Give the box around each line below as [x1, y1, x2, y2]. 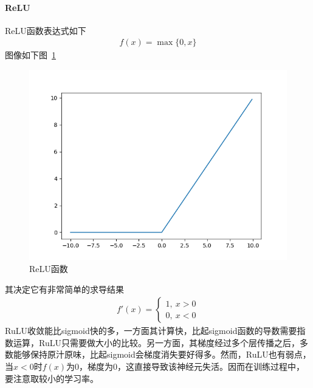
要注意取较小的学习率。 [5, 372, 98, 384]
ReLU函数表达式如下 [5, 24, 86, 36]
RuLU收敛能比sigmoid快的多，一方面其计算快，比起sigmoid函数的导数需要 [5, 324, 297, 337]
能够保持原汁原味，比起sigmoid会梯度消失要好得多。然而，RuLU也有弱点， [13, 348, 311, 361]
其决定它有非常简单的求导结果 [5, 282, 124, 295]
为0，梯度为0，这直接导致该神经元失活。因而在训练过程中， [66, 359, 305, 372]
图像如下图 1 [5, 49, 56, 61]
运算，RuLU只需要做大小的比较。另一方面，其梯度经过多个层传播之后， [13, 336, 300, 349]
